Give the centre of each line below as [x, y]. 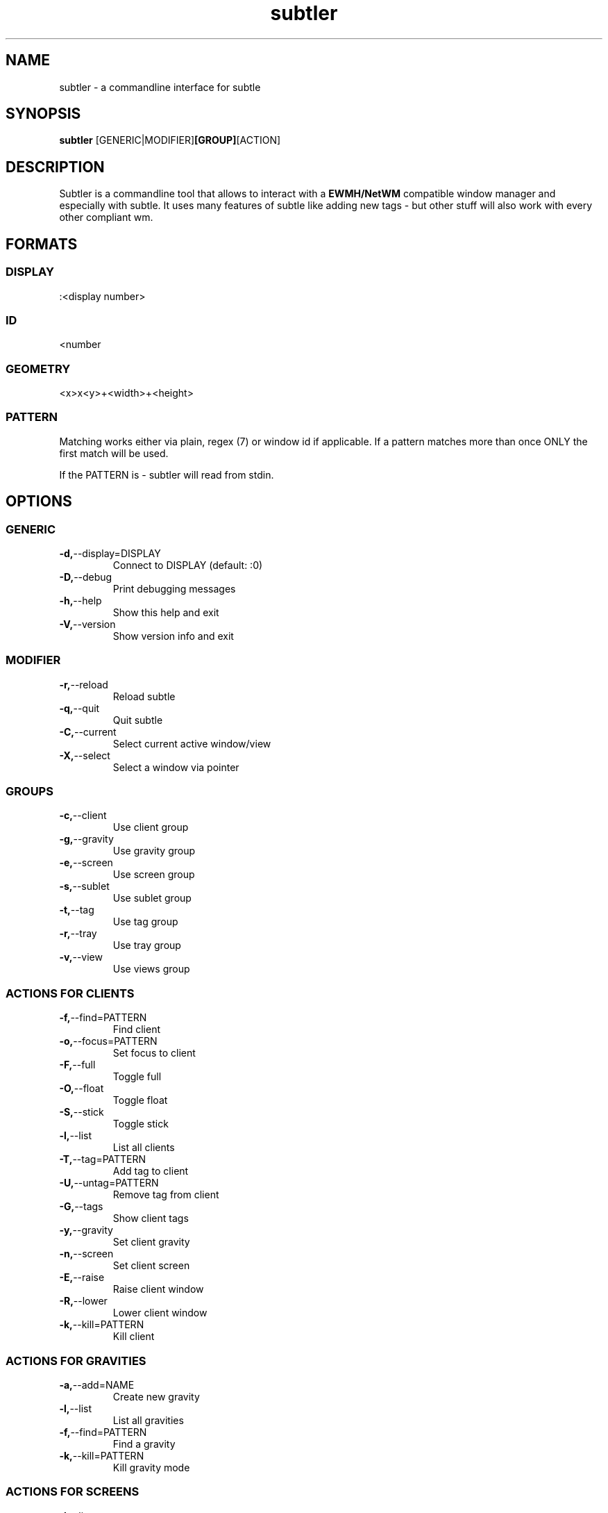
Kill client [134, 1337]
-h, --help [81, 600]
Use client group [151, 827]
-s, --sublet [84, 886]
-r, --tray [78, 934]
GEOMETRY [38, 369]
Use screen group [154, 875]
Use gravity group [154, 851]
